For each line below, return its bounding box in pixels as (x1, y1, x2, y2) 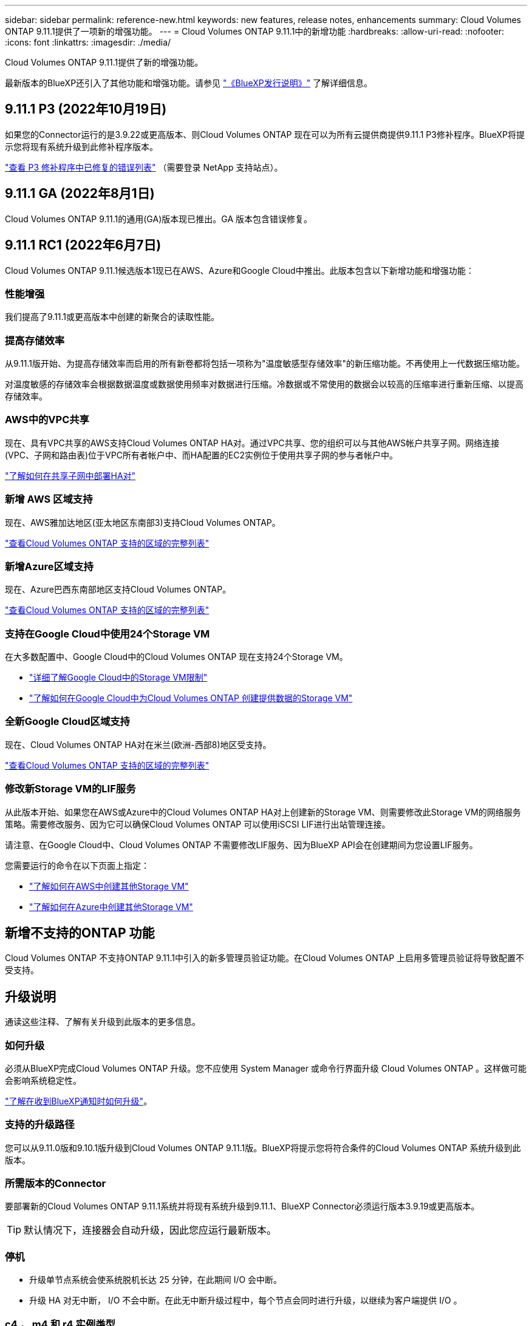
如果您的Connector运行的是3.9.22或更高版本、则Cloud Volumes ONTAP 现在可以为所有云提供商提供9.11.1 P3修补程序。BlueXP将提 (5, 129, 525, 140)
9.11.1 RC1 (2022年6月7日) (5, 237, 162, 253)
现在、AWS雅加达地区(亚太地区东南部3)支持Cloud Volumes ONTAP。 (5, 517, 281, 528)
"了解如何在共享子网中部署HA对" (5, 470, 136, 481)
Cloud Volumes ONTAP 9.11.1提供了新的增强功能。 (5, 57, 203, 67)
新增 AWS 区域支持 (5, 493, 93, 506)
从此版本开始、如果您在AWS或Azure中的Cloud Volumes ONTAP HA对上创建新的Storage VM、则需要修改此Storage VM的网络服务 (5, 806, 521, 817)
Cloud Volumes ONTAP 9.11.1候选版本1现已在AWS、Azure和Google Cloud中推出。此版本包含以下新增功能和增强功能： (5, 265, 474, 276)
